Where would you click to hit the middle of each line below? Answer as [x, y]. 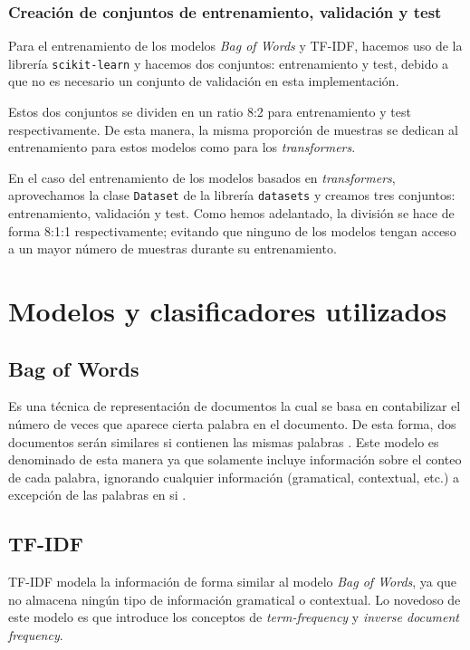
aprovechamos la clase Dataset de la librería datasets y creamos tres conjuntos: [232, 195]
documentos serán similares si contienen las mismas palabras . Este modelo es [224, 441]
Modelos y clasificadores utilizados [228, 311]
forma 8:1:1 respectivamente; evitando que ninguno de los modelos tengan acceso [232, 230]
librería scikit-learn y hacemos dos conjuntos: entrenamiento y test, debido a [229, 63]
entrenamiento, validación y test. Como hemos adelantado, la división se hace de [231, 213]
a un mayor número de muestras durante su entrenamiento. [173, 249]
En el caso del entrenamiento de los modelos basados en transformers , [202, 177]
